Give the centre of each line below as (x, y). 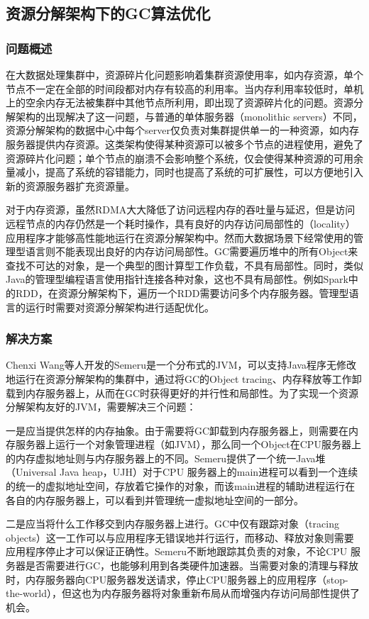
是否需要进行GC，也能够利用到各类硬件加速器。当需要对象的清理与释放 (192, 565)
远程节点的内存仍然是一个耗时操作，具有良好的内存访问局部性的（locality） (181, 223)
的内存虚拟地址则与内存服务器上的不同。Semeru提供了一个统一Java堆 (166, 458)
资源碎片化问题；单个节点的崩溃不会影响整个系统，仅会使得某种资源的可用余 (184, 158)
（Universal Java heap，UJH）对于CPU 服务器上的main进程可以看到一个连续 (182, 472)
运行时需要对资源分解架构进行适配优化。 (120, 307)
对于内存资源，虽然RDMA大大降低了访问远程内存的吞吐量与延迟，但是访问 (181, 210)
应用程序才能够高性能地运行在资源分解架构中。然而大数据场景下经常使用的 (180, 237)
